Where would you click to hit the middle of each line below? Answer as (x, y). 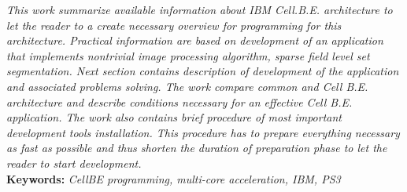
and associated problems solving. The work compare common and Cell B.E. (187, 86)
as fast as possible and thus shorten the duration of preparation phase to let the (197, 148)
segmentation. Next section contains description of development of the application (203, 71)
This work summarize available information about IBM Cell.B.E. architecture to (200, 9)
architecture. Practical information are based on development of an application (195, 40)
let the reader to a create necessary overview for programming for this (174, 25)
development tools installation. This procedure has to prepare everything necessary (203, 132)
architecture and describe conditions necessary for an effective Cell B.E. (179, 101)
